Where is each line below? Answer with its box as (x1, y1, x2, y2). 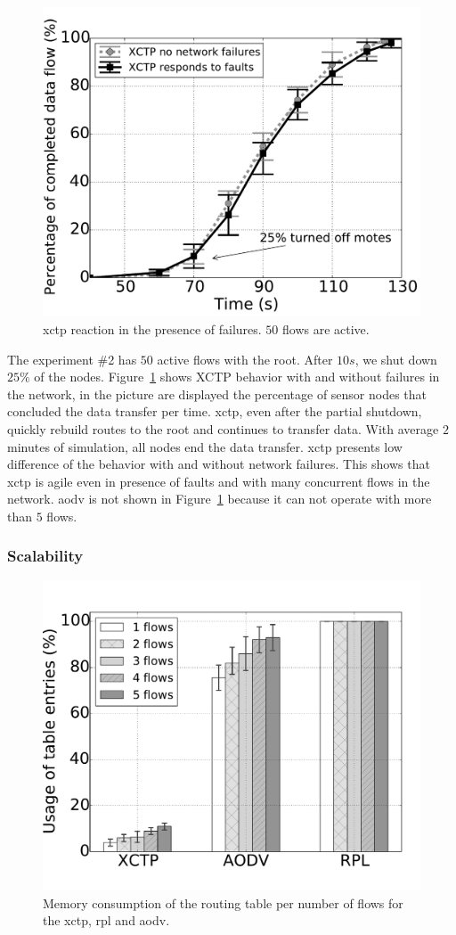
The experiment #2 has (7, 349, 137, 368)
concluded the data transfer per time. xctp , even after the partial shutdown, (7, 402, 422, 421)
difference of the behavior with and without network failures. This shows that (7, 455, 430, 473)
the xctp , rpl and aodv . (43, 911, 170, 930)
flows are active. (281, 319, 370, 338)
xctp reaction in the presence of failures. (43, 319, 262, 338)
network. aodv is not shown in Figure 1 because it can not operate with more (7, 489, 432, 508)
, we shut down (354, 349, 437, 368)
